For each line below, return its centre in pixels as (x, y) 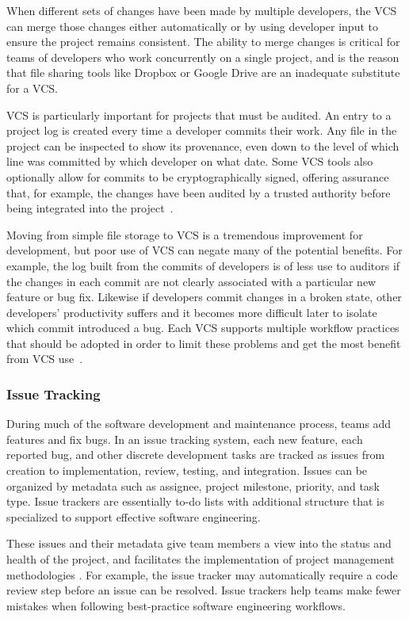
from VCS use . (45, 359)
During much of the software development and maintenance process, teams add (199, 424)
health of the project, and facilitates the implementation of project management (201, 559)
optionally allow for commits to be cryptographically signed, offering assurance (198, 176)
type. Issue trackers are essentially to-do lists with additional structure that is (195, 501)
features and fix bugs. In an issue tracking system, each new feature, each (185, 439)
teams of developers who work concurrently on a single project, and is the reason (203, 57)
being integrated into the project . (90, 208)
